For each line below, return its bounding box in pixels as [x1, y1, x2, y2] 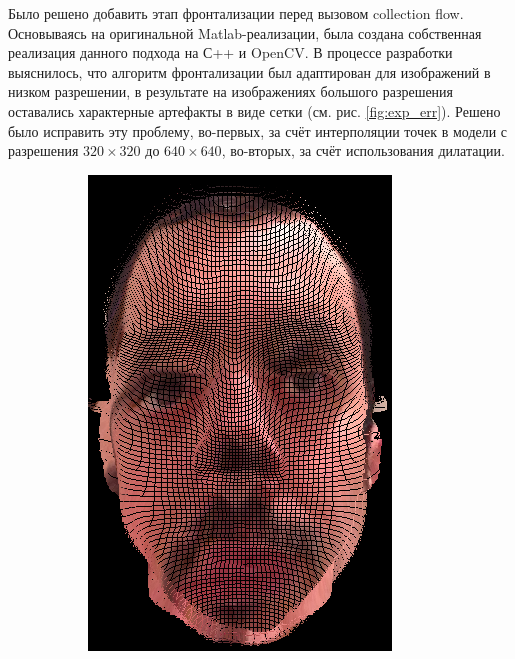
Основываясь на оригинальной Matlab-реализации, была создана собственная [8, 22, 482, 43]
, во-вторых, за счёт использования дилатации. [221, 140, 505, 161]
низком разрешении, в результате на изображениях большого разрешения [8, 81, 454, 102]
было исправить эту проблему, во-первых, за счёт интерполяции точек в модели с [8, 120, 508, 141]
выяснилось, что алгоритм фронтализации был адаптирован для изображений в [8, 61, 491, 82]
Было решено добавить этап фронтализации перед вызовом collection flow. [8, 3, 464, 23]
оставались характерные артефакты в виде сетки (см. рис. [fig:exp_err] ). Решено [8, 100, 501, 121]
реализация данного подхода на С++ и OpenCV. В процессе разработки [8, 42, 453, 63]
